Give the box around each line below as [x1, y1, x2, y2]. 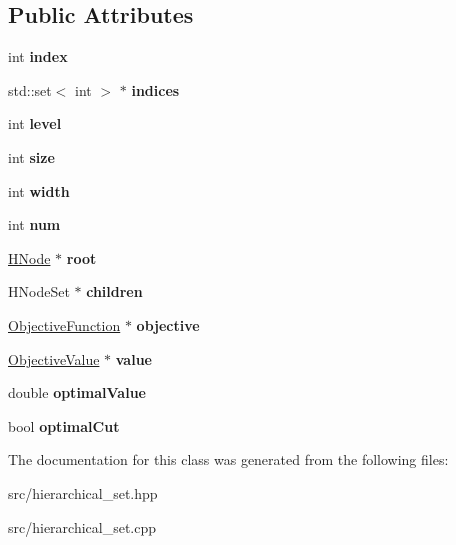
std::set [8, 79, 52, 100]
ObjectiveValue [8, 348, 100, 369]
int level [8, 113, 62, 134]
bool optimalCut [8, 415, 120, 436]
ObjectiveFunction [8, 314, 121, 335]
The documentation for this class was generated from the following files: [8, 449, 449, 470]
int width [8, 180, 70, 201]
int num [8, 214, 61, 235]
